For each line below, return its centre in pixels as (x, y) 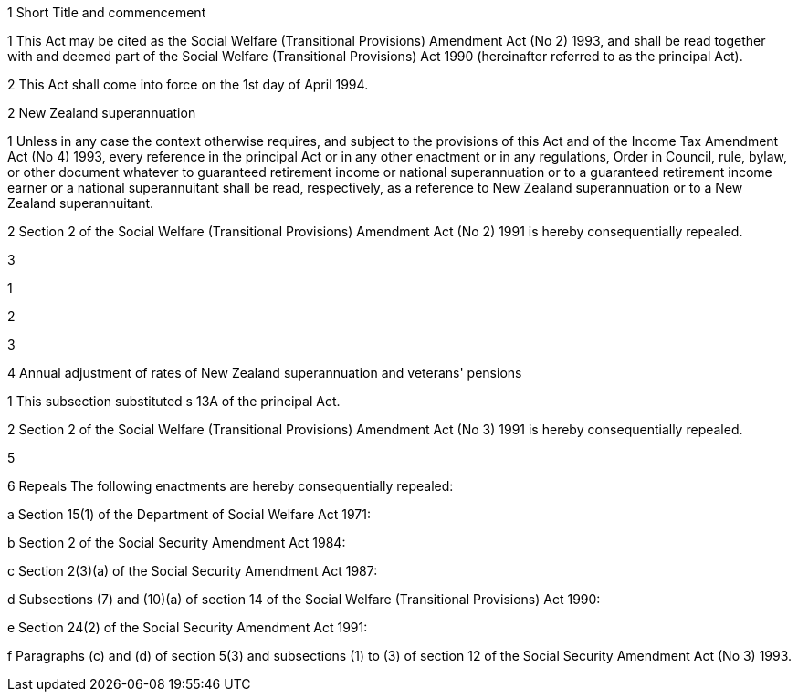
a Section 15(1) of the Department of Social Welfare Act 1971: (189, 514)
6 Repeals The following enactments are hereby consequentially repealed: (231, 486)
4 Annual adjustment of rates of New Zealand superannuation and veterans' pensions (265, 373)
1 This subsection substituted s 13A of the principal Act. (174, 401)
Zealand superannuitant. (81, 203)
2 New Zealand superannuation (102, 113)
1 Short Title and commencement (107, 12)
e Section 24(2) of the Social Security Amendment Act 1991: (188, 627)
